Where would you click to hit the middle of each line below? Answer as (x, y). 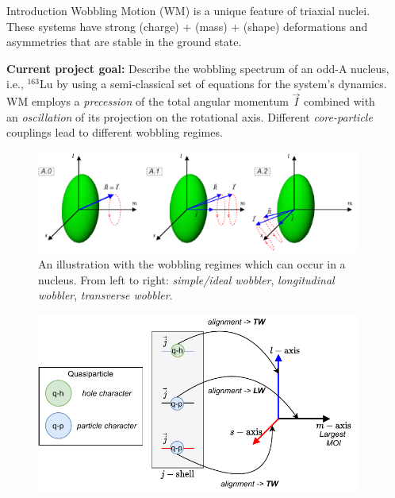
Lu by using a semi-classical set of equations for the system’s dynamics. (213, 84)
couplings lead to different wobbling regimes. (115, 132)
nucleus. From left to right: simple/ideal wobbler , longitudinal (186, 279)
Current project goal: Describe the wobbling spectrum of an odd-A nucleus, (198, 68)
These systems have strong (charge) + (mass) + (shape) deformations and (187, 26)
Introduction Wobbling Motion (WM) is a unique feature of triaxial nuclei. (188, 10)
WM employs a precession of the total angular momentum (148, 101)
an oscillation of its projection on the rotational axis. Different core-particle (190, 116)
